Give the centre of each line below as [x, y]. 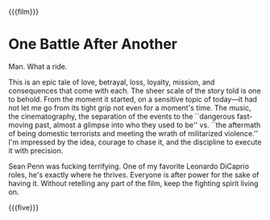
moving [21, 125]
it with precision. [36, 150]
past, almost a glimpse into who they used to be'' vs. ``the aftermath [148, 125]
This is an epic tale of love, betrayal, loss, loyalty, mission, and [112, 82]
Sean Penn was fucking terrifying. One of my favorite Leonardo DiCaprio [129, 166]
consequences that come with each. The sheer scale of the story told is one [135, 90]
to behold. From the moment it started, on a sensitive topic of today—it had [133, 99]
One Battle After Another [93, 44]
